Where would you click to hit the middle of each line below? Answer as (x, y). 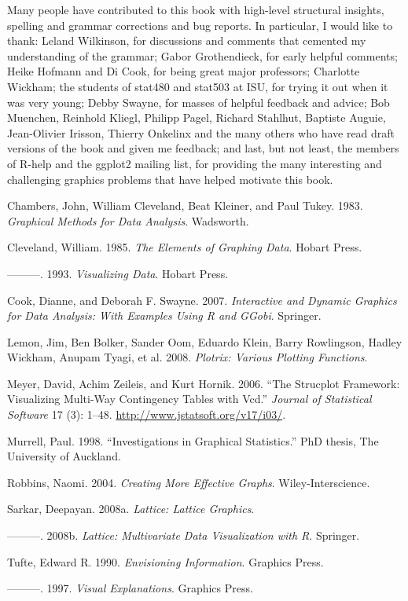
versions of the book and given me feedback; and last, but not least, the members (203, 148)
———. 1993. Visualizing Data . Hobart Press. (118, 273)
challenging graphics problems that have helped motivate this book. (170, 179)
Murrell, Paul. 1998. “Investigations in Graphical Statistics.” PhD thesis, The (193, 440)
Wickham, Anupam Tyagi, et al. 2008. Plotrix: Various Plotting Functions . (187, 357)
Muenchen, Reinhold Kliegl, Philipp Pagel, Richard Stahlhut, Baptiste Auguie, (197, 117)
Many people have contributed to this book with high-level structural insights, (196, 9)
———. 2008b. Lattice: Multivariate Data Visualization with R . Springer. (184, 535)
